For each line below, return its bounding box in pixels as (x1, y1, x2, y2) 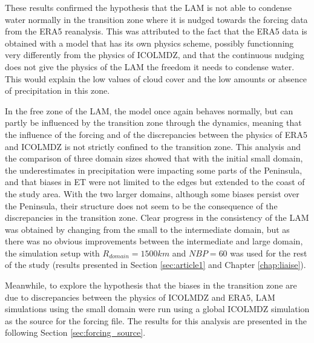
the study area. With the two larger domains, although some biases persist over (5, 187, 299, 200)
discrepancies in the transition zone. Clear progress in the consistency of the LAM (5, 211, 309, 224)
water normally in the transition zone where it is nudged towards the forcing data (5, 13, 308, 25)
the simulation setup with (5, 246, 100, 259)
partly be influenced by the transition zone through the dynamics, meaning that (5, 116, 302, 129)
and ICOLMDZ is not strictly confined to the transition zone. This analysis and (5, 140, 301, 152)
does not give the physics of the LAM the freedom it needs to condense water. (5, 60, 295, 73)
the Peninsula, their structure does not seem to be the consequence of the (5, 199, 278, 212)
